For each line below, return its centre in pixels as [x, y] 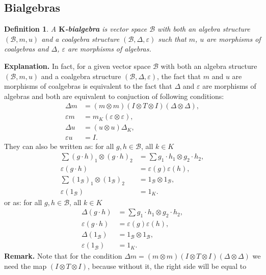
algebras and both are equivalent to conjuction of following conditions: [114, 96]
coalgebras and [26, 49]
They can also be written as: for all [59, 146]
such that [172, 39]
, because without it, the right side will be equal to [167, 266]
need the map [25, 266]
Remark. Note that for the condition [63, 256]
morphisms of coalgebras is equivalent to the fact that [88, 86]
